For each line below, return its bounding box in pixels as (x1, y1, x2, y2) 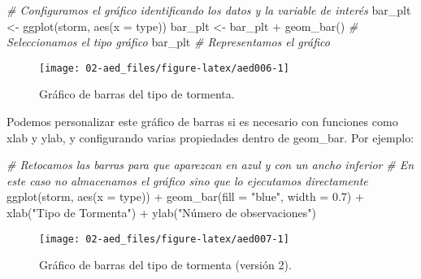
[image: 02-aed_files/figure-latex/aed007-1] (39, 233, 289, 245)
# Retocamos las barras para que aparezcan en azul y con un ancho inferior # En (7, 156, 414, 173)
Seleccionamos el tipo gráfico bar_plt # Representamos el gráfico (7, 33, 330, 50)
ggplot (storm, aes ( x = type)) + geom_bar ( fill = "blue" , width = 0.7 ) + (7, 188, 364, 205)
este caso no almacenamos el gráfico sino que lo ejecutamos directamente (7, 172, 368, 189)
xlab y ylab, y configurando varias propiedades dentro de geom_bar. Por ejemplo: (7, 129, 414, 146)
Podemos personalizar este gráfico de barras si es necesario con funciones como (7, 113, 398, 130)
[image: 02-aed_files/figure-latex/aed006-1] (39, 62, 289, 74)
